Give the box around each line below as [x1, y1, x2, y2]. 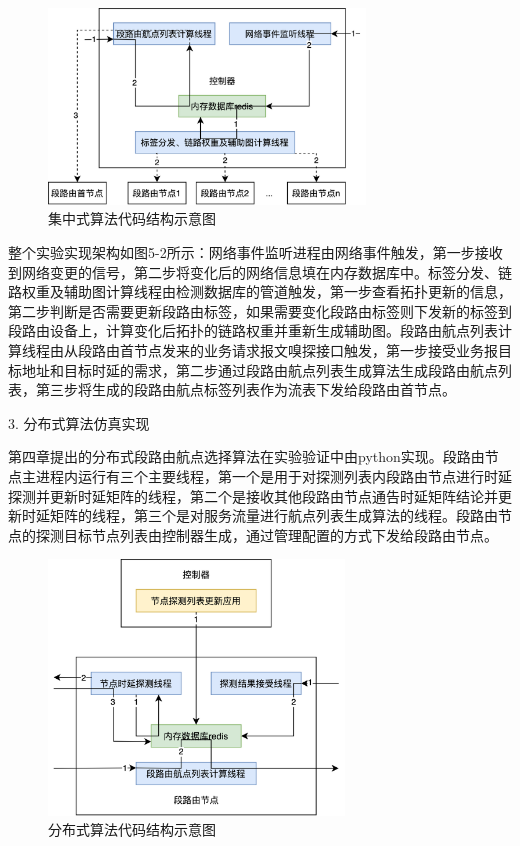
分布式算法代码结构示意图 [48, 819, 216, 840]
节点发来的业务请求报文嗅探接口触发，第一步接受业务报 [133, 340, 498, 361]
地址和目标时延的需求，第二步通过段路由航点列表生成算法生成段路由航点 [21, 359, 498, 380]
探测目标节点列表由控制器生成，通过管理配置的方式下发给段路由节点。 [35, 524, 498, 545]
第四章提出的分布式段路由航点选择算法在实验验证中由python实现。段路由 [8, 446, 485, 467]
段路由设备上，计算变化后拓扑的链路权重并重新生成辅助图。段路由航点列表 [8, 320, 498, 341]
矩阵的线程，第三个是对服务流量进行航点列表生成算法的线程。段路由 [49, 505, 498, 526]
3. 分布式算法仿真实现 [8, 412, 150, 433]
